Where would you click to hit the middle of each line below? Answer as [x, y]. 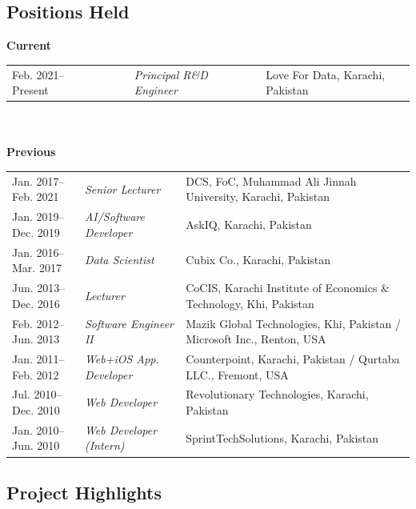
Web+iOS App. [122, 358]
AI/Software [114, 216]
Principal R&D [171, 74]
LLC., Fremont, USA [237, 374]
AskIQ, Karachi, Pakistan [249, 224]
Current [29, 45]
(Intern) [104, 445]
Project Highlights [84, 492]
